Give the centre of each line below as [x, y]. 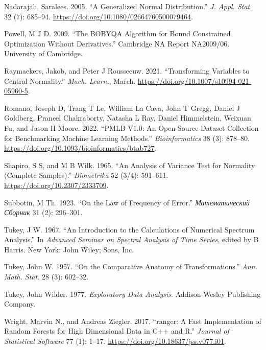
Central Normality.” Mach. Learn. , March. [70, 80]
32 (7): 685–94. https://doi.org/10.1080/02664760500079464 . [99, 16]
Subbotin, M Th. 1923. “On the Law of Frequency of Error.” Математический [127, 202]
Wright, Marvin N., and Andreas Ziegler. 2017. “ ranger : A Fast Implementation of [133, 321]
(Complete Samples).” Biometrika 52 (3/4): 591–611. [86, 175]
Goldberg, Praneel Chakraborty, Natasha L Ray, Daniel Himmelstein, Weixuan [128, 118]
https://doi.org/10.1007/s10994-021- [195, 80]
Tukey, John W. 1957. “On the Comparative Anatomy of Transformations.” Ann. [131, 266]
